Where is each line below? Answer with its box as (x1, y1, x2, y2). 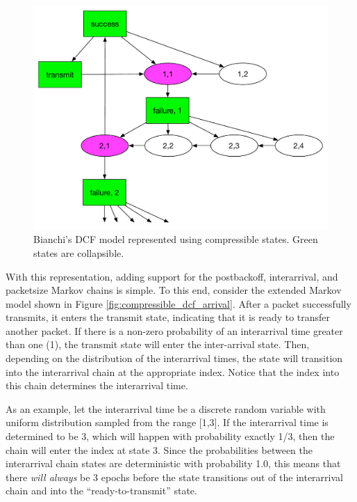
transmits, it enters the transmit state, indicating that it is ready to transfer (6, 310, 331, 324)
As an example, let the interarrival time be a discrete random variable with (6, 401, 326, 416)
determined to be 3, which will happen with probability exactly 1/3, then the (6, 429, 335, 444)
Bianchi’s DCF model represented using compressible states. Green (33, 232, 318, 246)
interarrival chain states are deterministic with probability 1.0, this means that (6, 456, 341, 471)
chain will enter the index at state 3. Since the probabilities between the (6, 442, 313, 457)
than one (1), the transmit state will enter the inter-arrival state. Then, (6, 337, 310, 352)
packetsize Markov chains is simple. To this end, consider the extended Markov (6, 283, 342, 297)
